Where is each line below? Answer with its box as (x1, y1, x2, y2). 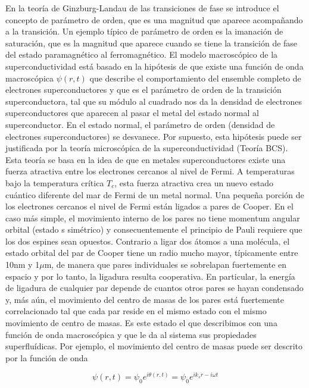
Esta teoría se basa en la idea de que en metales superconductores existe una (5, 153, 286, 165)
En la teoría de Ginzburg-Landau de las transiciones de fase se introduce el (5, 2, 279, 14)
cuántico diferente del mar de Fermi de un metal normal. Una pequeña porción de (5, 188, 304, 201)
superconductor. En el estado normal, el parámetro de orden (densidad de (5, 118, 275, 130)
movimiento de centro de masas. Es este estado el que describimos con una (5, 317, 277, 329)
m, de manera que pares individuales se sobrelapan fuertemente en (44, 258, 287, 271)
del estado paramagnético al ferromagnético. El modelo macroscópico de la (5, 48, 278, 61)
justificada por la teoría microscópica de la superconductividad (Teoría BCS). (5, 142, 288, 154)
